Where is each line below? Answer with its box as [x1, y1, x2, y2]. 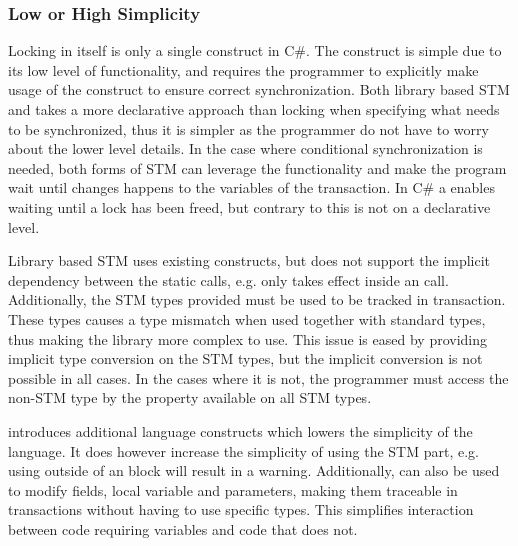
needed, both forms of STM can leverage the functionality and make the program [8, 157, 507, 178]
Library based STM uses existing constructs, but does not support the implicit [8, 250, 491, 271]
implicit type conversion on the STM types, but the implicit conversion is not [8, 348, 483, 369]
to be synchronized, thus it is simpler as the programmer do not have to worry [8, 118, 489, 139]
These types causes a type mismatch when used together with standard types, [8, 308, 486, 329]
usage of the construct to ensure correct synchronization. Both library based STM [8, 79, 510, 100]
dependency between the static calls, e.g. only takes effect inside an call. [8, 269, 449, 290]
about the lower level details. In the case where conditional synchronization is [8, 138, 483, 159]
